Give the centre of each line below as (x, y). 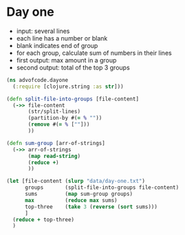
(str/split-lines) (54, 112)
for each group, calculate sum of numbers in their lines (94, 53)
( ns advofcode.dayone (37, 80)
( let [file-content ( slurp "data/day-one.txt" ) (76, 181)
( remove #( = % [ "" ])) (59, 124)
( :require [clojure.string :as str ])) (68, 87)
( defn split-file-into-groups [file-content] (73, 99)
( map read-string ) (54, 156)
